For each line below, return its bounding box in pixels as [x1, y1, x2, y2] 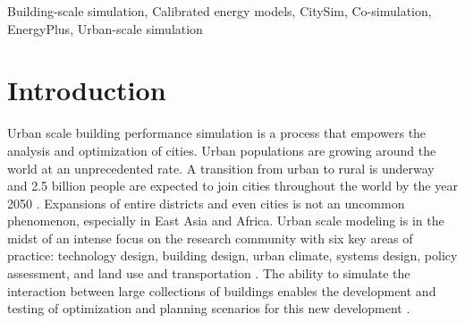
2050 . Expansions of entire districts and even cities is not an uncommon [7, 193, 405, 212]
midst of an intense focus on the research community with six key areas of [7, 228, 413, 247]
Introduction [7, 72, 166, 108]
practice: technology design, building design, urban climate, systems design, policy [7, 246, 458, 265]
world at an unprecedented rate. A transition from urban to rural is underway [7, 158, 435, 177]
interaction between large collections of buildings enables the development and [7, 281, 436, 300]
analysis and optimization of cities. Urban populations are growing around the [7, 140, 436, 159]
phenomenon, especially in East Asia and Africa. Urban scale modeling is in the [7, 211, 444, 230]
